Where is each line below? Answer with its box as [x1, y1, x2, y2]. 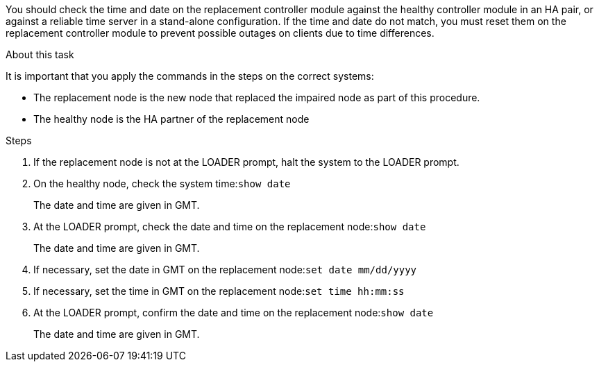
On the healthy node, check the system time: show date [33, 178, 291, 189]
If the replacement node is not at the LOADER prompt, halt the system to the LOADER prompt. [33, 156, 459, 168]
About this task [6, 49, 74, 60]
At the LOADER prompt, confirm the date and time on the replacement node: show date [33, 307, 434, 318]
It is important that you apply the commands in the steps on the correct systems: [6, 70, 374, 82]
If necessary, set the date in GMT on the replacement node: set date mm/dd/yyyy [33, 264, 417, 275]
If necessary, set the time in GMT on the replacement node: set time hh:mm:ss [33, 285, 405, 297]
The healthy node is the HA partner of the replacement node [33, 113, 310, 125]
